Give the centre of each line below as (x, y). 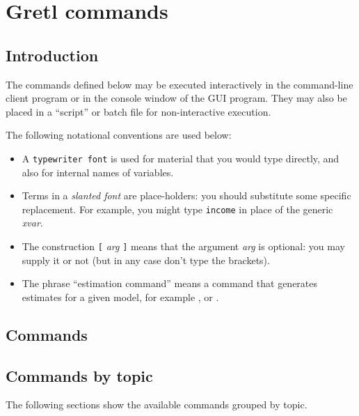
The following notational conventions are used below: (119, 135)
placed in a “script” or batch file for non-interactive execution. (138, 111)
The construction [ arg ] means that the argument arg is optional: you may (183, 246)
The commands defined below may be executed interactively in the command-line (179, 84)
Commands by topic (79, 375)
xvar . (32, 223)
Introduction (52, 55)
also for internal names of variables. (98, 172)
